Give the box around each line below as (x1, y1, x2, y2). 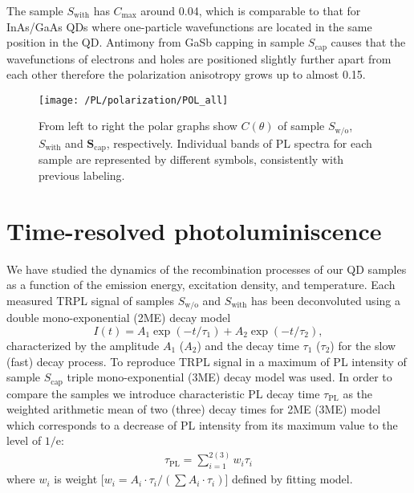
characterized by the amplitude (6, 336, 160, 353)
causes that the (331, 34, 406, 51)
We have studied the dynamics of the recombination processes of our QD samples (6, 260, 407, 277)
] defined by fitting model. (225, 471, 353, 487)
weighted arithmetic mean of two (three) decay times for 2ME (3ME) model (6, 401, 381, 418)
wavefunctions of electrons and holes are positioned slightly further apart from (6, 50, 392, 67)
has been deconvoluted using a (250, 291, 400, 308)
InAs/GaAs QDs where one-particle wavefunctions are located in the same (6, 18, 372, 35)
